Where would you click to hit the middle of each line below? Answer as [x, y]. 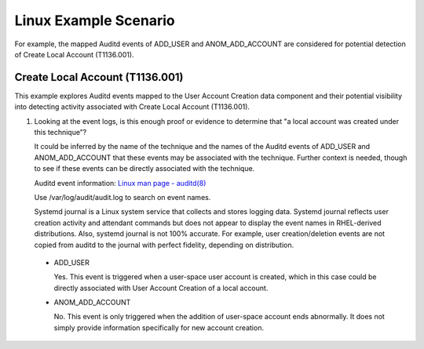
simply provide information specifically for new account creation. [159, 327]
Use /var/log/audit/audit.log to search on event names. [122, 197]
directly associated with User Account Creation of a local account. [161, 288]
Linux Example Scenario [95, 20]
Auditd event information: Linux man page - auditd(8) [120, 183]
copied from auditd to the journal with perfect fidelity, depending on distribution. [164, 245]
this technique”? [60, 133]
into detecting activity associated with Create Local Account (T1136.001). [132, 107]
